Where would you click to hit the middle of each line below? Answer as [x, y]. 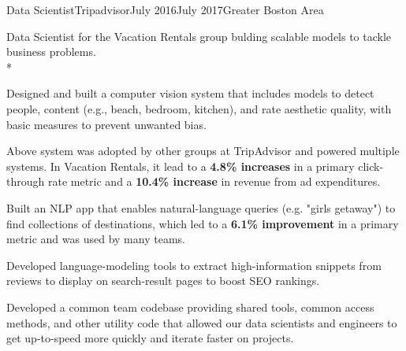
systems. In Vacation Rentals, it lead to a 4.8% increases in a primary [181, 166]
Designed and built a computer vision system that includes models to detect [190, 93]
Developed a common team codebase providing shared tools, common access [190, 307]
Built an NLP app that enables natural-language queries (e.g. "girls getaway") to [201, 207]
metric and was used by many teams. [96, 239]
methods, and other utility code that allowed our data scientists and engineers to [202, 322]
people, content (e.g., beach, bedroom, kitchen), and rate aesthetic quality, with [199, 108]
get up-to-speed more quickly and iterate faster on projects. [150, 338]
